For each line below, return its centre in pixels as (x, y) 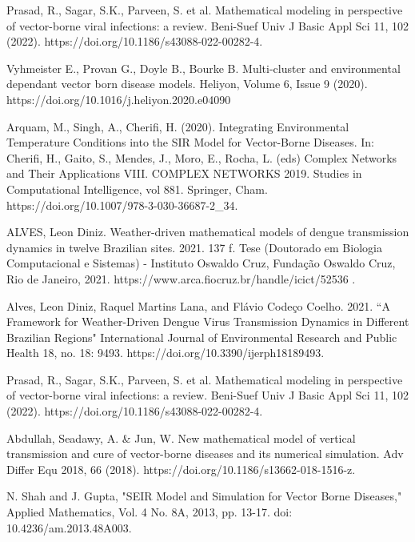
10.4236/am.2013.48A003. (69, 527)
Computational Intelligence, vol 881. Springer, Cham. (137, 189)
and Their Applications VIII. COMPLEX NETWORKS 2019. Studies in (184, 173)
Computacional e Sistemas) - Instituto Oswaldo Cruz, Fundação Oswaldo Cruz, (201, 263)
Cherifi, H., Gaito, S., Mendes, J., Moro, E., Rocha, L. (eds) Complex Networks (202, 157)
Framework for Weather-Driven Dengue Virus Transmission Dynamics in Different (208, 321)
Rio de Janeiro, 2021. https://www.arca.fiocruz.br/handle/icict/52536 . (181, 278)
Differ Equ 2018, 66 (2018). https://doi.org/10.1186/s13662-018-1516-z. (181, 469)
